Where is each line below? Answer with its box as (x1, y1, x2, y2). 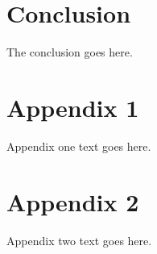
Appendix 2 (6, 185, 139, 218)
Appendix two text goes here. (6, 231, 152, 248)
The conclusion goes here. (6, 44, 133, 60)
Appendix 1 (6, 90, 139, 123)
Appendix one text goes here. (6, 137, 151, 154)
